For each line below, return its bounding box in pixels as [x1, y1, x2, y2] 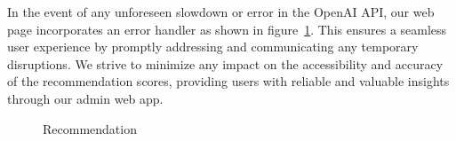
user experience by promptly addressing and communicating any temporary [7, 37, 419, 56]
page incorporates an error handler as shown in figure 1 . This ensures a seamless [7, 20, 447, 38]
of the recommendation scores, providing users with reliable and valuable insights [7, 72, 450, 90]
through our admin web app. [7, 89, 164, 107]
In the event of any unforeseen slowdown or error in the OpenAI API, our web [7, 3, 435, 20]
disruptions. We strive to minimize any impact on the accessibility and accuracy [7, 54, 444, 73]
